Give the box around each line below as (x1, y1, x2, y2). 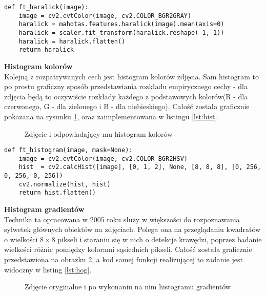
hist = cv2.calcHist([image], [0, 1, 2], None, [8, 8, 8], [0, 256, (18, 163, 261, 171)
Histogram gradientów (4, 204, 85, 215)
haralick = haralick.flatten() (18, 37, 126, 45)
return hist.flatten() (18, 189, 96, 197)
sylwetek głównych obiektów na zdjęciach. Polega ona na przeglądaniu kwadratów (4, 224, 261, 235)
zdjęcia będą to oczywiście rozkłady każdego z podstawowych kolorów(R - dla (4, 91, 248, 101)
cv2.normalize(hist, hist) (18, 180, 111, 188)
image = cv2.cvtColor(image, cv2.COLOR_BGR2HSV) (18, 155, 188, 162)
